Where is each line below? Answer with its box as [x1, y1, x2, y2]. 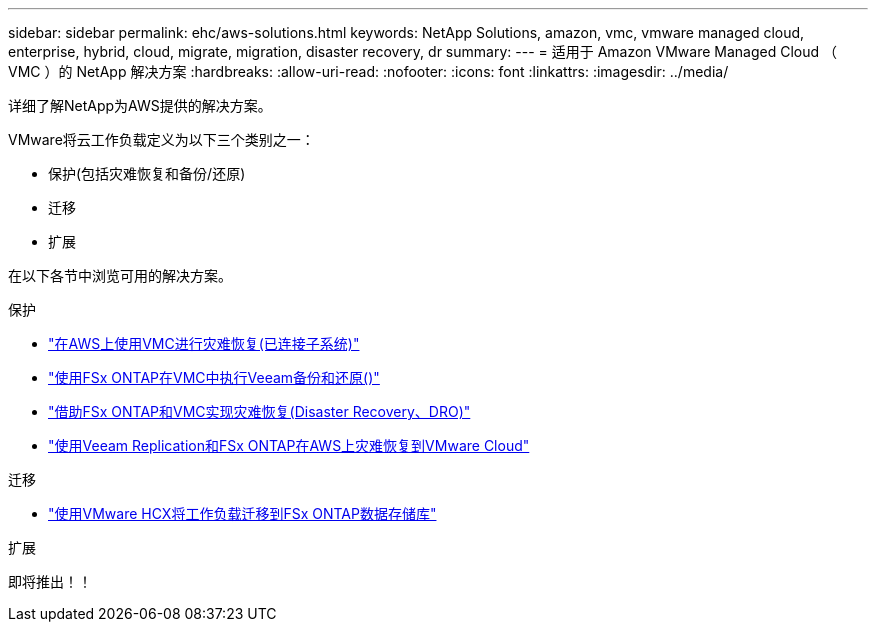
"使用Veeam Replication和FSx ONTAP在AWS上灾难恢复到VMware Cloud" [48, 437, 530, 454]
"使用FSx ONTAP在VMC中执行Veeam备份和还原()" [48, 369, 380, 386]
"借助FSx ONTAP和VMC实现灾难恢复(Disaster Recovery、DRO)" [48, 403, 471, 420]
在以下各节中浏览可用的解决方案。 [8, 267, 232, 284]
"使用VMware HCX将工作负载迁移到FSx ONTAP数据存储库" [48, 505, 437, 522]
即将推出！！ [8, 573, 92, 590]
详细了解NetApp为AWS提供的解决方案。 [8, 97, 272, 114]
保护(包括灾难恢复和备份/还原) [48, 165, 246, 182]
